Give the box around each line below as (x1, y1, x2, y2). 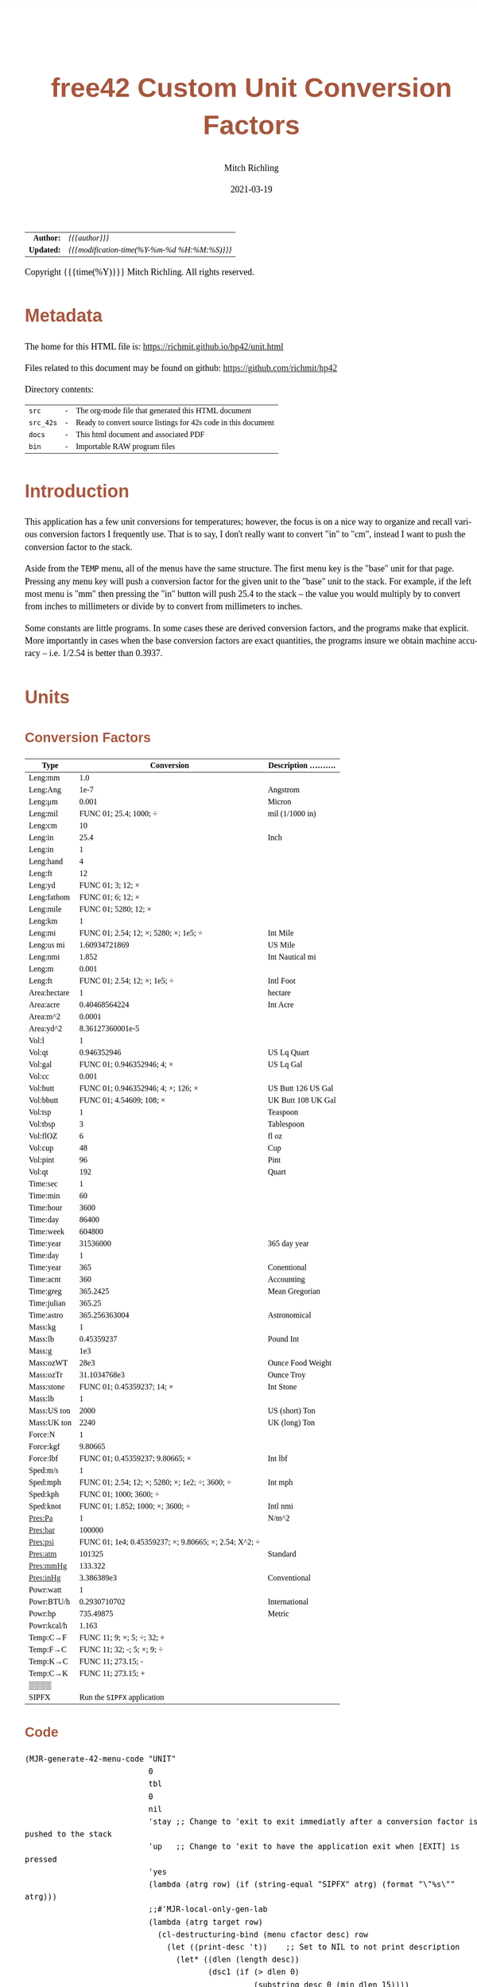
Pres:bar (29, 1525, 56, 1535)
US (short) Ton (267, 1406, 316, 1415)
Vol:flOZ (29, 1131, 58, 1141)
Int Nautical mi (267, 952, 316, 962)
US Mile (267, 940, 296, 950)
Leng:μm (29, 797, 59, 806)
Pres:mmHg (29, 1561, 68, 1571)
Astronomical (267, 1310, 312, 1320)
